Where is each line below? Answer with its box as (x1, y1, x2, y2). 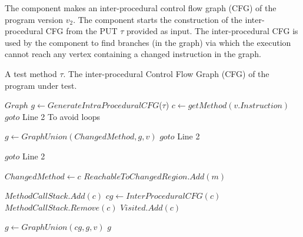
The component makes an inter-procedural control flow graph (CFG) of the (5, 2, 277, 14)
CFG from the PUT (45, 25, 118, 37)
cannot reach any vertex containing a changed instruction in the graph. (5, 48, 261, 60)
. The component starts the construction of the (73, 13, 242, 25)
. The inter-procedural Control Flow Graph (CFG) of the (63, 67, 269, 79)
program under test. (5, 79, 77, 91)
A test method (5, 67, 57, 79)
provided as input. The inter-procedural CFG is (126, 25, 298, 37)
